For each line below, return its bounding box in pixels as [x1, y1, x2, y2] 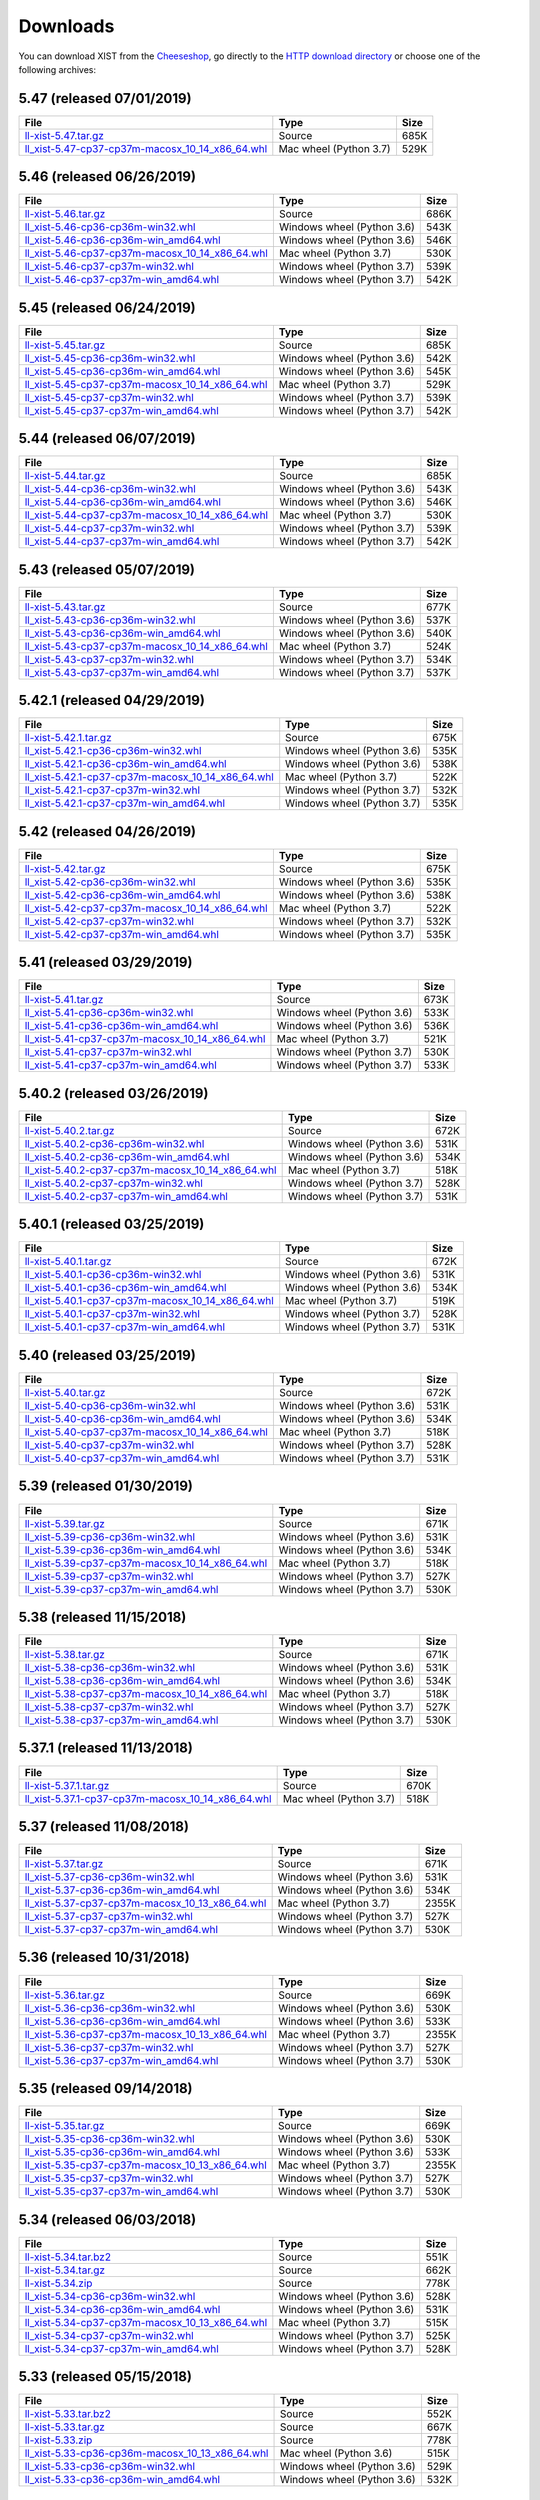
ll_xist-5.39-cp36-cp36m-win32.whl [24, 1530, 195, 1544]
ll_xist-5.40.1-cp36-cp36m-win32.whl [24, 1268, 202, 1282]
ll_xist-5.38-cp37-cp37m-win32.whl [24, 1700, 194, 1714]
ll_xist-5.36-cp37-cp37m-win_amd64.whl [24, 2053, 219, 2067]
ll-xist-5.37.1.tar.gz [24, 1778, 110, 1792]
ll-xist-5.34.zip [24, 2276, 93, 2290]
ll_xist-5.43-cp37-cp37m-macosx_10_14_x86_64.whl [24, 639, 269, 653]
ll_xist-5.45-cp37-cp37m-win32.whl [24, 390, 194, 404]
